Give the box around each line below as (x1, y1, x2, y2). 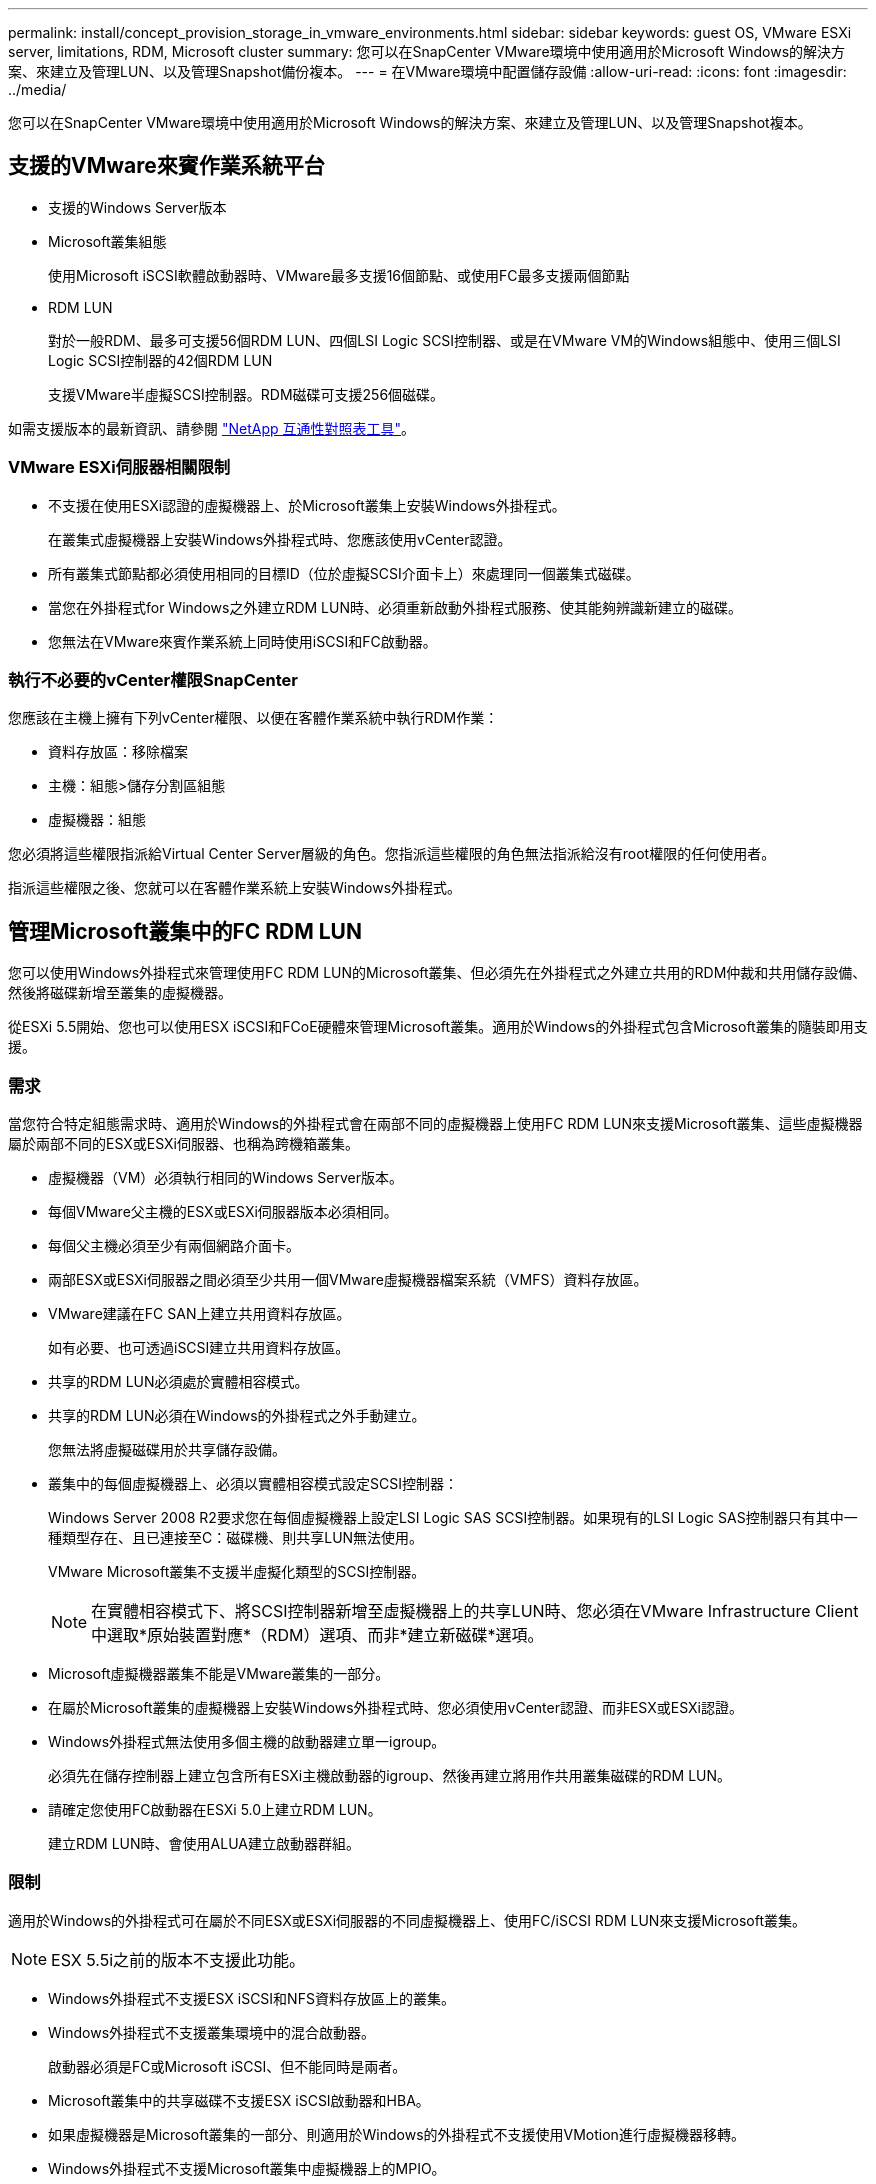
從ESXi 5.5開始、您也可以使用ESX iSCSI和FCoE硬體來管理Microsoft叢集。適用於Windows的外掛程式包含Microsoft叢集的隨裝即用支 (8, 1018, 868, 1036)
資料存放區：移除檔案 (48, 743, 188, 761)
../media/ (8, 81, 67, 98)
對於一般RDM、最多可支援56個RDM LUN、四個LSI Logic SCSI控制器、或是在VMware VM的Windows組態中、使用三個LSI (48, 331, 841, 349)
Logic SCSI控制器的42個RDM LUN (48, 351, 273, 369)
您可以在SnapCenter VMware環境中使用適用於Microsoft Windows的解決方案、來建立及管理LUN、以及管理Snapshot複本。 (8, 114, 812, 131)
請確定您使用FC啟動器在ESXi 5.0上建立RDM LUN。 (48, 1800, 382, 1818)
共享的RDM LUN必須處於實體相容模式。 (48, 1372, 309, 1390)
